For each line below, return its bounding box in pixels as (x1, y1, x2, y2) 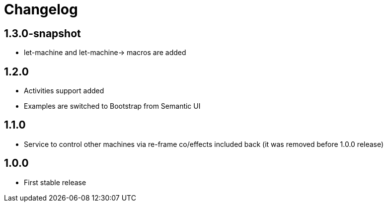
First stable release (24, 178, 86, 187)
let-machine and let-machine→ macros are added (24, 48, 186, 57)
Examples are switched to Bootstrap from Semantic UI (24, 102, 201, 111)
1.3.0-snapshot (4, 27, 81, 40)
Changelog (4, 1, 78, 18)
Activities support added (24, 86, 104, 95)
